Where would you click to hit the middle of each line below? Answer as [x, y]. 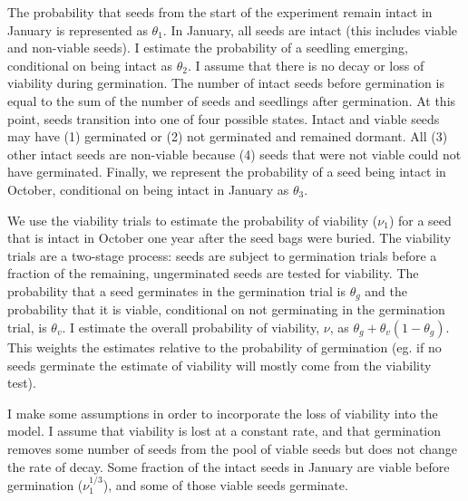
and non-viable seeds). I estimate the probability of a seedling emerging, [208, 48]
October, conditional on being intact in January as [148, 189]
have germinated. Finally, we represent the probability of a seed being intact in [227, 172]
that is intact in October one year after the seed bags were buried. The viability [229, 238]
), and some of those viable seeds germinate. [225, 484]
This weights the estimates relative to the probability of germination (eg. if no [224, 347]
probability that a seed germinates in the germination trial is [176, 290]
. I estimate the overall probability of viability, [191, 327]
